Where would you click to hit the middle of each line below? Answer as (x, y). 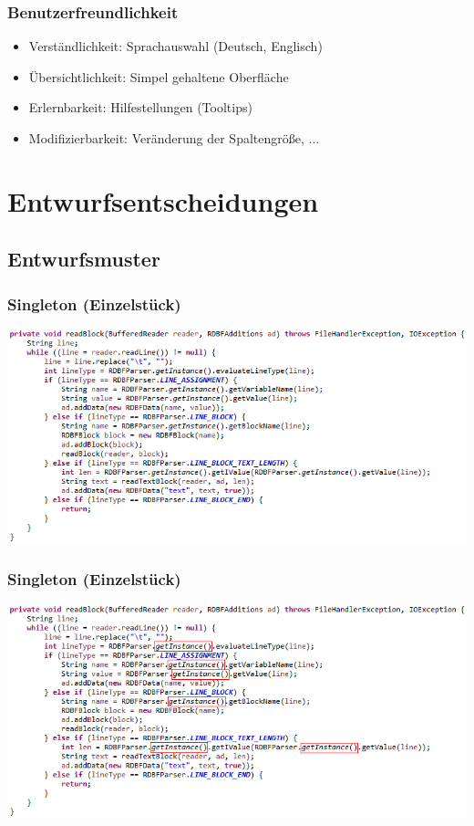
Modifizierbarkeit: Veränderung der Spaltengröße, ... (174, 138)
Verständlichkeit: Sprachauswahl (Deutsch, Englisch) (175, 46)
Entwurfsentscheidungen (163, 200)
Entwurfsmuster (84, 259)
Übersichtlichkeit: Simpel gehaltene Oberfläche (159, 76)
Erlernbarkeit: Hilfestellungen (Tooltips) (140, 107)
